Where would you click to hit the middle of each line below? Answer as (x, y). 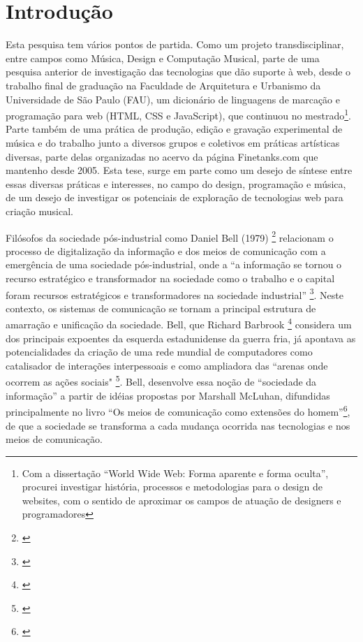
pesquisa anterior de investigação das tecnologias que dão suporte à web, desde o (178, 72)
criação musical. (39, 211)
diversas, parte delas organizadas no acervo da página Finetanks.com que (162, 156)
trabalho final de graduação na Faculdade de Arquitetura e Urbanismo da (163, 85)
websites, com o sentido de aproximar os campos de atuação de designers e (181, 500)
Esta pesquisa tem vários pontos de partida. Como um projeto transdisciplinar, (175, 44)
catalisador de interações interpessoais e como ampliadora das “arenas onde (167, 365)
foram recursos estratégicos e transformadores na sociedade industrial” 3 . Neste (175, 293)
